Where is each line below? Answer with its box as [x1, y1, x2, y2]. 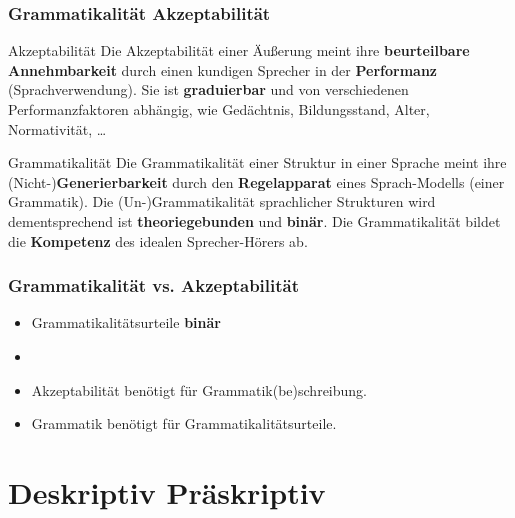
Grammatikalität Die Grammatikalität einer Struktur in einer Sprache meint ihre [8, 152, 507, 173]
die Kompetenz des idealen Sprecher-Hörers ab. [8, 230, 308, 251]
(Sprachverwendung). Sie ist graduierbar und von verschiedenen [8, 79, 409, 100]
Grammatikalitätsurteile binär [31, 312, 221, 333]
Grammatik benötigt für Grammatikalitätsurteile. [31, 413, 337, 434]
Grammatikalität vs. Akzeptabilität [8, 273, 300, 298]
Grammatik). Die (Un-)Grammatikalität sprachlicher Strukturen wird [8, 191, 436, 212]
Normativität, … [8, 118, 107, 139]
